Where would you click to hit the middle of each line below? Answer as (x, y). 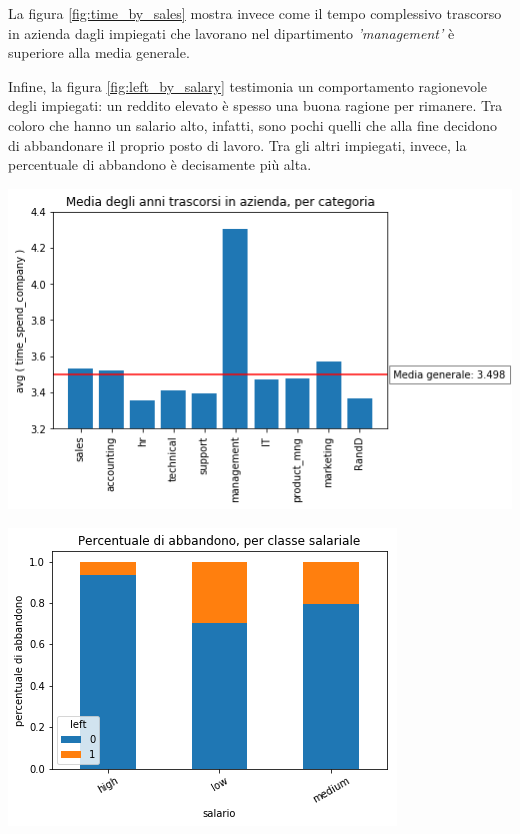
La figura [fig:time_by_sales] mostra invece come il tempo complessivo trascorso (255, 13)
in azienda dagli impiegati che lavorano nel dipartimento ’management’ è (231, 32)
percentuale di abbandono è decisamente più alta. (160, 164)
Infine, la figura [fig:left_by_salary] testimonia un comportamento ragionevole (248, 85)
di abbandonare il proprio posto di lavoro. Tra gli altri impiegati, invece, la (237, 144)
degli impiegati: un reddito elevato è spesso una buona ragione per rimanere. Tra (255, 105)
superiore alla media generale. (99, 52)
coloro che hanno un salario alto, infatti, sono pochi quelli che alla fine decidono (253, 124)
